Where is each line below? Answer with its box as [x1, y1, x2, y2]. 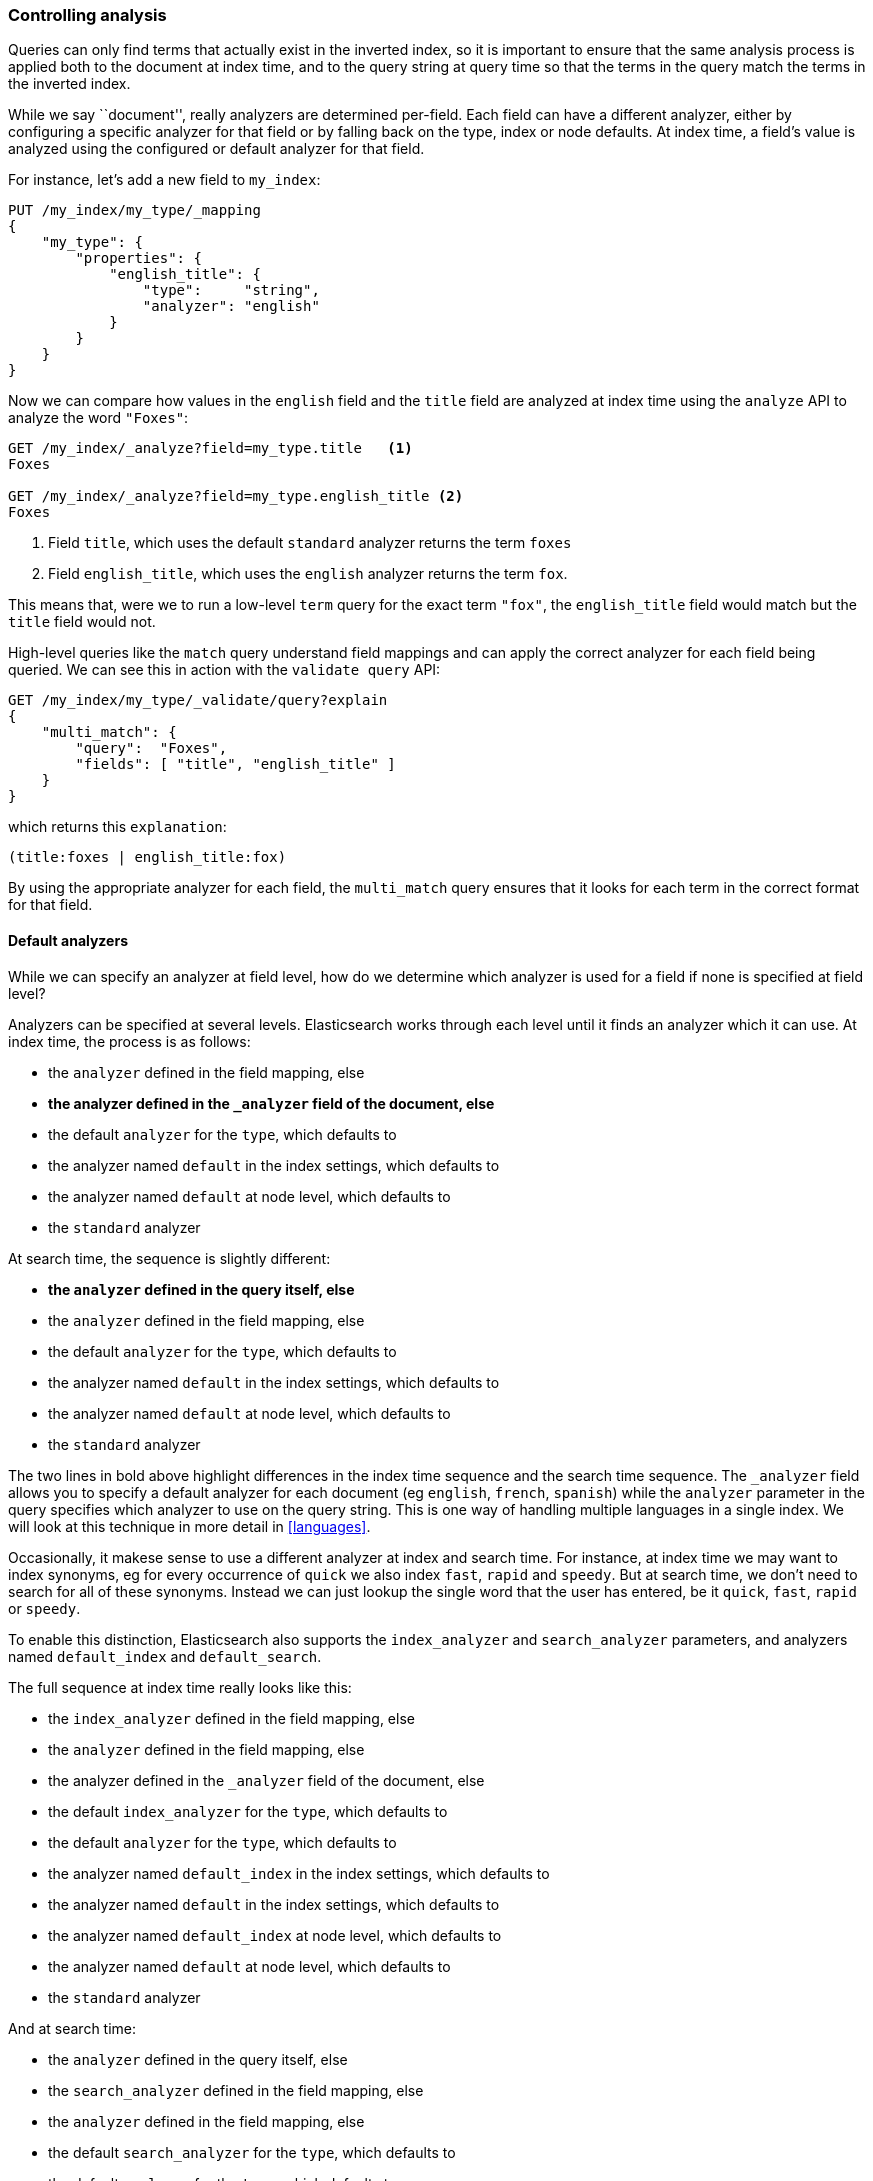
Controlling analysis [8, 5, 167, 25]
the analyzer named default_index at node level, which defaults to [48, 1926, 502, 1944]
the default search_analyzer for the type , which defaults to [48, 2143, 456, 2161]
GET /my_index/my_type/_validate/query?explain [8, 692, 388, 709]
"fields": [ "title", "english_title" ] [75, 756, 396, 773]
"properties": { [75, 250, 202, 267]
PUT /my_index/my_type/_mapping [8, 202, 261, 219]
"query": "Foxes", [75, 740, 228, 757]
